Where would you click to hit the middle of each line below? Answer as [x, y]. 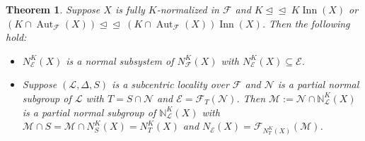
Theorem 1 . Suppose [53, 9]
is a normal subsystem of [120, 60]
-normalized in [188, 9]
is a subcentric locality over [170, 84]
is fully [130, 9]
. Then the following [306, 23]
